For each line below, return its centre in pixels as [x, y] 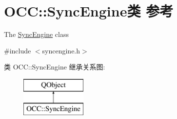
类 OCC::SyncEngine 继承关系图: [55, 67]
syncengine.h [61, 50]
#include [18, 50]
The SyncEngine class [36, 34]
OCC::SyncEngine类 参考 [89, 11]
